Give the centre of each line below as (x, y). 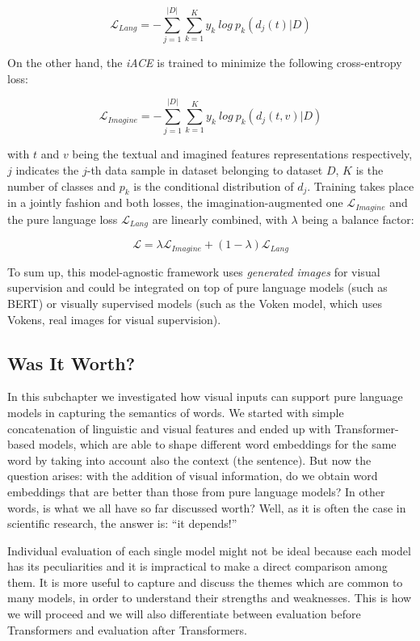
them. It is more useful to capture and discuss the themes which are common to (205, 582)
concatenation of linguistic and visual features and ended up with (169, 428)
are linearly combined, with (220, 219)
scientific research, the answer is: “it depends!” (122, 523)
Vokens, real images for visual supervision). (114, 319)
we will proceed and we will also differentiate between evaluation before (184, 614)
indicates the (47, 170)
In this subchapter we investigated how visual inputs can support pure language (205, 396)
